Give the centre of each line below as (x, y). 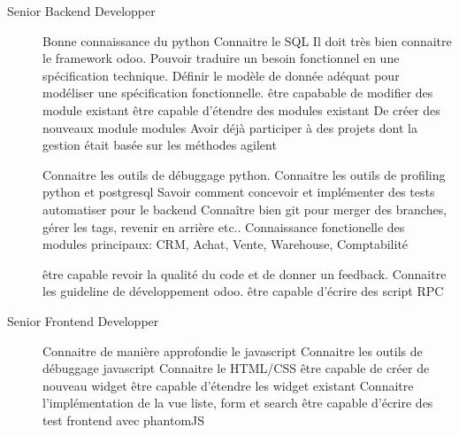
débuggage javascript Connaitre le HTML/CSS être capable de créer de (236, 368)
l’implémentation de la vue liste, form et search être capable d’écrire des (238, 403)
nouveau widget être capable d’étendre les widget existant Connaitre (228, 385)
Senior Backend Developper (81, 11)
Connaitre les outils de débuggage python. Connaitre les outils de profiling (244, 174)
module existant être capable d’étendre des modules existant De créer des (241, 109)
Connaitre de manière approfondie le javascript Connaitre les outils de (233, 350)
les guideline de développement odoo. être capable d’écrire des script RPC (243, 291)
